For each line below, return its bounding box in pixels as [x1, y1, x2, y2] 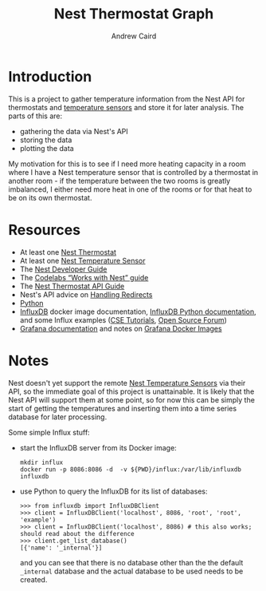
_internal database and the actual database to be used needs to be [19, 566, 244, 576]
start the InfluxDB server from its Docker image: [19, 442, 177, 452]
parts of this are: [8, 111, 63, 121]
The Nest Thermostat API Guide [19, 281, 125, 291]
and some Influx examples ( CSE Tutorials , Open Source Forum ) [19, 315, 227, 324]
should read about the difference [19, 530, 135, 537]
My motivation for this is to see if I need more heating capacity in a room [8, 159, 246, 169]
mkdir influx [19, 458, 64, 466]
